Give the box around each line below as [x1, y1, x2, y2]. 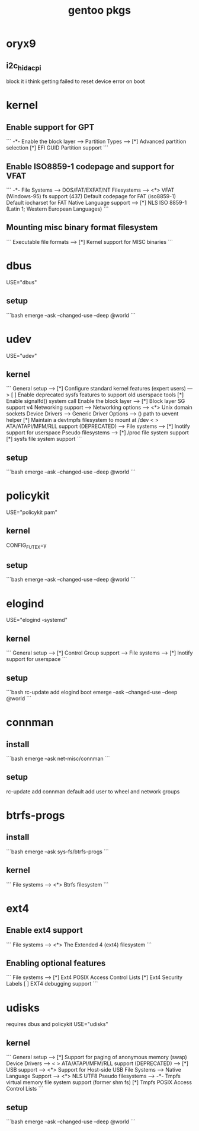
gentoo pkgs [68, 4, 131, 17]
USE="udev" [6, 352, 37, 359]
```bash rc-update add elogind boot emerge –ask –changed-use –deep [6, 689, 178, 696]
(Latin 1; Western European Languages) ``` [6, 205, 109, 212]
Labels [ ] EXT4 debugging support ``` [6, 980, 98, 987]
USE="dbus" [6, 278, 37, 285]
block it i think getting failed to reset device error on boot [6, 78, 145, 85]
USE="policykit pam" [6, 509, 57, 516]
